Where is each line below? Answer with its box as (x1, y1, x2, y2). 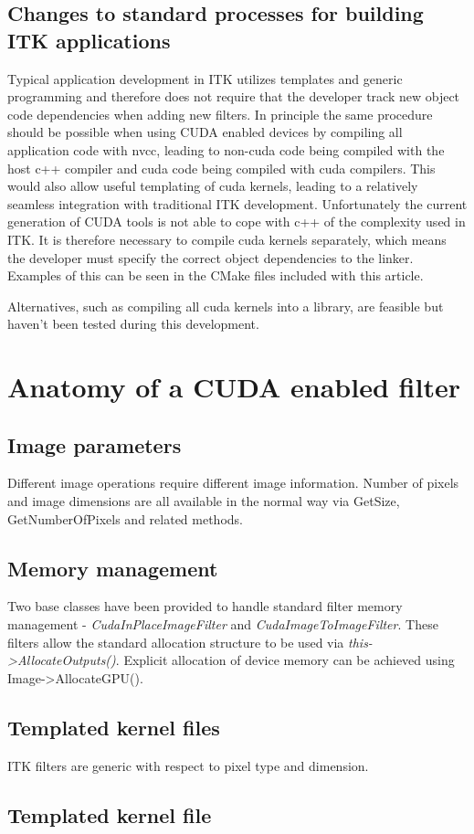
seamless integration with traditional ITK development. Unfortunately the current (7, 194, 468, 213)
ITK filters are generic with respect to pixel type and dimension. (7, 755, 369, 775)
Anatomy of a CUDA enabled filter (7, 368, 460, 406)
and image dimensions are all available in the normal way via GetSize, (7, 491, 400, 511)
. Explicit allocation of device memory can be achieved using (115, 650, 455, 670)
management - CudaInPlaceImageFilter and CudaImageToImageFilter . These (7, 615, 438, 634)
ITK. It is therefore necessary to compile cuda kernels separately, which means (7, 229, 447, 248)
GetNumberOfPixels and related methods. (7, 509, 243, 528)
